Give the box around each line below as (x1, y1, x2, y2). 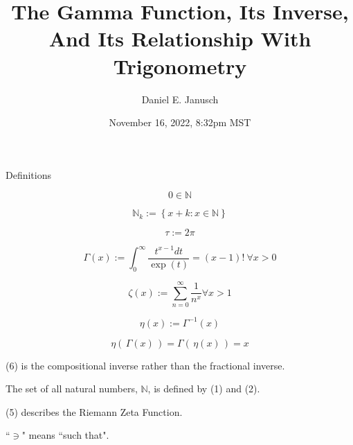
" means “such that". (21, 428, 109, 442)
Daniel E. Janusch (141, 91, 219, 106)
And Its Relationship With (48, 24, 311, 53)
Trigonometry (113, 51, 247, 80)
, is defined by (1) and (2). (147, 381, 260, 396)
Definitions (6, 167, 52, 182)
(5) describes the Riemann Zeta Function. (6, 404, 183, 419)
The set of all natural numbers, (6, 381, 138, 396)
